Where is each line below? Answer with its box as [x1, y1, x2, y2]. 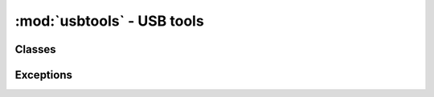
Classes [14, 42, 56, 56]
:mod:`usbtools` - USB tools [14, 12, 204, 30]
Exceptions [14, 68, 72, 82]
